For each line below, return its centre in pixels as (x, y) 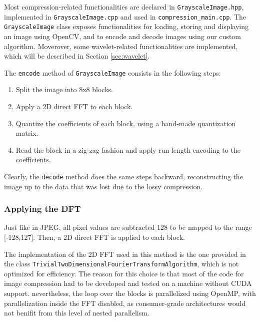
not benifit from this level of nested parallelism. (77, 313)
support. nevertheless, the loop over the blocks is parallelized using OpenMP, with (130, 293)
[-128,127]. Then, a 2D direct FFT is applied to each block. (94, 237)
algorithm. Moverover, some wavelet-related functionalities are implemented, (121, 46)
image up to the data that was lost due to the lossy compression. (103, 186)
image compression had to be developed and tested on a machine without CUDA (128, 283)
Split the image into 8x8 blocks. (64, 89)
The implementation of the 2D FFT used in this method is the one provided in (125, 254)
